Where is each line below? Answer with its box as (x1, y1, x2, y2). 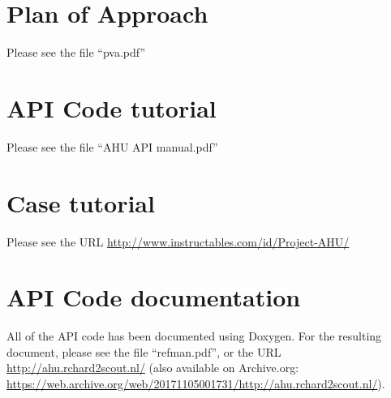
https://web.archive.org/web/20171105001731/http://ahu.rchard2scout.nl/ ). (6, 375, 385, 392)
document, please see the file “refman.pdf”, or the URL (6, 343, 281, 360)
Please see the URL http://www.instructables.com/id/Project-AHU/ (6, 233, 350, 250)
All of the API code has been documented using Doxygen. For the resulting (6, 327, 382, 345)
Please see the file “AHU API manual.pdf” (6, 138, 218, 155)
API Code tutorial (6, 91, 217, 124)
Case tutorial (6, 186, 155, 219)
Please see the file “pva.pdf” (6, 44, 146, 61)
